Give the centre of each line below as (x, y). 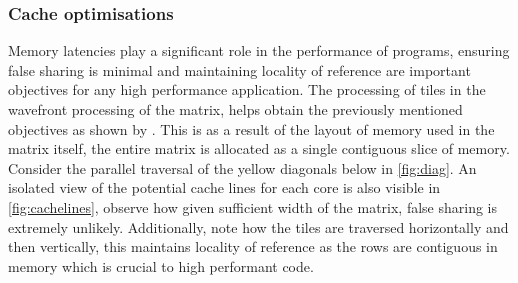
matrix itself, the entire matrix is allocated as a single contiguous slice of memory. (259, 148)
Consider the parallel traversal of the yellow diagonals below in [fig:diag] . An (242, 167)
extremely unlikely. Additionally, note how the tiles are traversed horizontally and (258, 226)
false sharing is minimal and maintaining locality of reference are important (239, 69)
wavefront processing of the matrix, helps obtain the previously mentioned (235, 109)
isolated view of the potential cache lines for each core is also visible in (224, 187)
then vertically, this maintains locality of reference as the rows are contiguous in (253, 246)
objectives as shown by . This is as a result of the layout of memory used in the (251, 128)
